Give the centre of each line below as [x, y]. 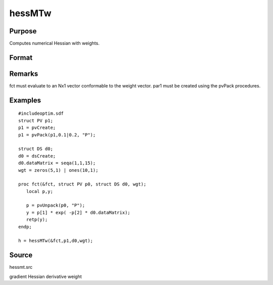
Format [21, 57]
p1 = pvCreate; [37, 128]
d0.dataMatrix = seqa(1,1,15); [57, 163]
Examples [25, 100]
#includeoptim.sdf [41, 113]
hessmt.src [21, 267]
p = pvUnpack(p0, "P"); [56, 205]
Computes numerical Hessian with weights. [54, 43]
